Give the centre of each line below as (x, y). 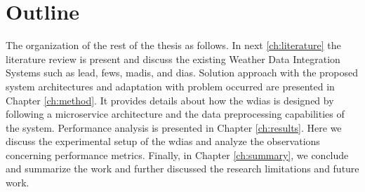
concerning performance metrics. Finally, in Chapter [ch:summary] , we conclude (177, 155)
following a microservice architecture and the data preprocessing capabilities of (175, 114)
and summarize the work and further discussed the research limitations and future (182, 169)
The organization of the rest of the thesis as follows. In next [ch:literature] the (173, 45)
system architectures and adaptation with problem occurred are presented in (170, 86)
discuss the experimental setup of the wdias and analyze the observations (163, 141)
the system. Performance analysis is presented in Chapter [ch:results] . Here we (174, 127)
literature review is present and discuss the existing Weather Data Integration (173, 59)
